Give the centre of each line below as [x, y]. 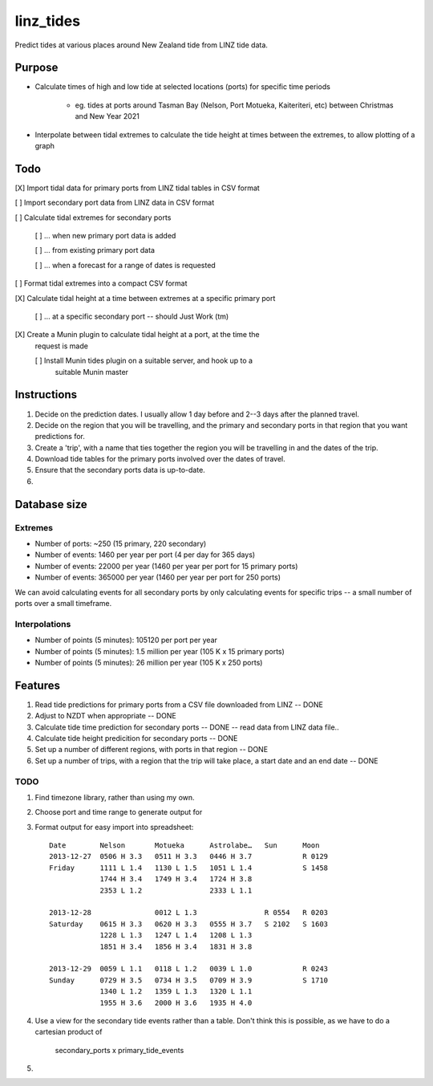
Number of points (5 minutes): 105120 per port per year [126, 640]
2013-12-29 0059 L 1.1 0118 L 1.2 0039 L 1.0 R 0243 [189, 969]
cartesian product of [69, 1032]
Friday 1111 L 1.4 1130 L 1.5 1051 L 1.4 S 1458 [189, 868]
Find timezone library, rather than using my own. [115, 797]
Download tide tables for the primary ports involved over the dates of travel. [160, 459]
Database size [51, 504]
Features [37, 685]
